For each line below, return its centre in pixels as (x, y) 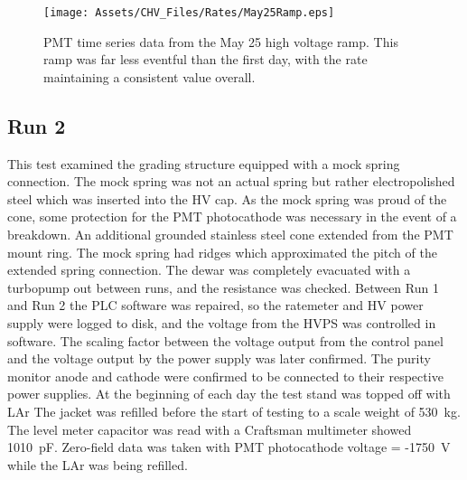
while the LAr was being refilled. (98, 464)
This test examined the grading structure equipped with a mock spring (204, 163)
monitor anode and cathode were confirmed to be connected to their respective (225, 376)
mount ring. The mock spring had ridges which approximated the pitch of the (222, 252)
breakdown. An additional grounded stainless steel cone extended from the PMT (230, 235)
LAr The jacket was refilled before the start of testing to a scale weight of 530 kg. (234, 411)
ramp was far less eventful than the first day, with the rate (205, 59)
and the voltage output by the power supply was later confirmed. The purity (219, 358)
